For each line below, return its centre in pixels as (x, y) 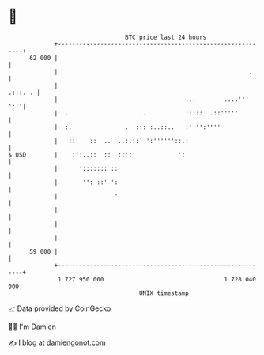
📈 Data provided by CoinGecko (60, 308)
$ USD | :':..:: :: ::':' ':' (99, 155)
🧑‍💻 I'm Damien (32, 327)
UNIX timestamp (164, 293)
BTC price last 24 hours (166, 37)
